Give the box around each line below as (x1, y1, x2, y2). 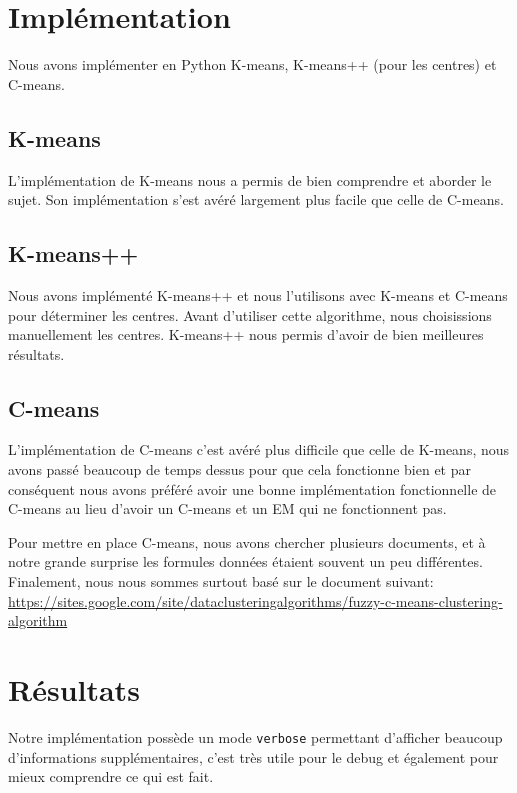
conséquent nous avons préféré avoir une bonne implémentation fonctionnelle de (8, 478, 497, 499)
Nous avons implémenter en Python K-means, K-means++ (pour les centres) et (8, 54, 497, 75)
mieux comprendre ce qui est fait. (8, 766, 214, 787)
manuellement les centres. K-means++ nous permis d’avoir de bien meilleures (8, 324, 484, 345)
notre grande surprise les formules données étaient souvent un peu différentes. (8, 551, 483, 572)
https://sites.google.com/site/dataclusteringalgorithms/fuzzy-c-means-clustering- (8, 590, 503, 611)
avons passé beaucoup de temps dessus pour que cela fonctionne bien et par (8, 459, 471, 480)
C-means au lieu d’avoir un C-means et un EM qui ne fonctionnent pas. (8, 498, 447, 519)
